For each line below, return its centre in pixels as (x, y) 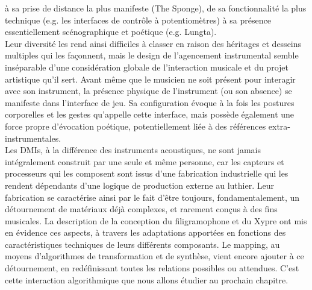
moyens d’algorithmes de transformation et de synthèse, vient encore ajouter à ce (154, 256)
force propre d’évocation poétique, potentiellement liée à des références (136, 126)
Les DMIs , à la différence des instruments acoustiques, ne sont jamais (133, 150)
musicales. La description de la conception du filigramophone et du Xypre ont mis (156, 220)
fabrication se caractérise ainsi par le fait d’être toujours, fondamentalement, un (152, 197)
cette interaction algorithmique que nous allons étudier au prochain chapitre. (147, 279)
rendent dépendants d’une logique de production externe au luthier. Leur (139, 185)
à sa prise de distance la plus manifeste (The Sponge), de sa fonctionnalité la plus (156, 8)
